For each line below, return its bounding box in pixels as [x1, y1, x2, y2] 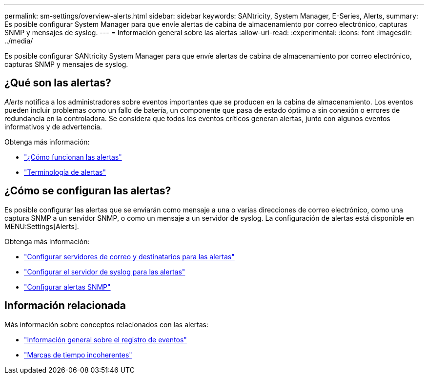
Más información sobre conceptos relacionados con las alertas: [4, 320, 209, 329]
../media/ [4, 37, 33, 45]
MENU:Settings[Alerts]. [4, 222, 79, 231]
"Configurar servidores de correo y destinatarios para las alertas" [24, 252, 235, 261]
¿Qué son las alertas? [4, 77, 111, 89]
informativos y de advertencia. [4, 122, 102, 131]
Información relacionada [4, 299, 126, 312]
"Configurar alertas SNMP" [24, 282, 111, 291]
